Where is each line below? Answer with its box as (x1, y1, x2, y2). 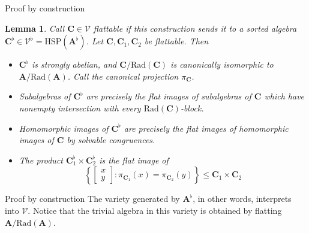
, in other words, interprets (193, 192, 292, 205)
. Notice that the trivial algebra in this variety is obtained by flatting (28, 204, 282, 216)
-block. (180, 101, 204, 114)
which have (264, 90, 305, 102)
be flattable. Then (144, 35, 209, 47)
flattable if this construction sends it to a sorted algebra (93, 22, 297, 34)
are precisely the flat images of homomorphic (124, 122, 289, 134)
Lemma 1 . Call (5, 22, 65, 34)
